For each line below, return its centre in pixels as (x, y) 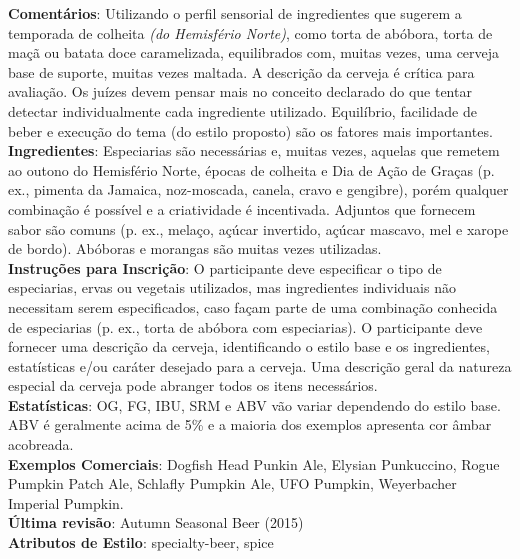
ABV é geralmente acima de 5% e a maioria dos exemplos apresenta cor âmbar (250, 424)
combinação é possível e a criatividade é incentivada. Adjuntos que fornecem (242, 208)
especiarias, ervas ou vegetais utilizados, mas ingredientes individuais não (232, 287)
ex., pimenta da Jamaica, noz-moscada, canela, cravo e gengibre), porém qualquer (258, 189)
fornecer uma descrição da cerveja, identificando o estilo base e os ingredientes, (249, 346)
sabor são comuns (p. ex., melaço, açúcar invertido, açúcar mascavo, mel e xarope (258, 228)
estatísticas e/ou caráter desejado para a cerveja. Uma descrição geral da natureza (260, 365)
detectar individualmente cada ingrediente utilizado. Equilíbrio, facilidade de (242, 110)
